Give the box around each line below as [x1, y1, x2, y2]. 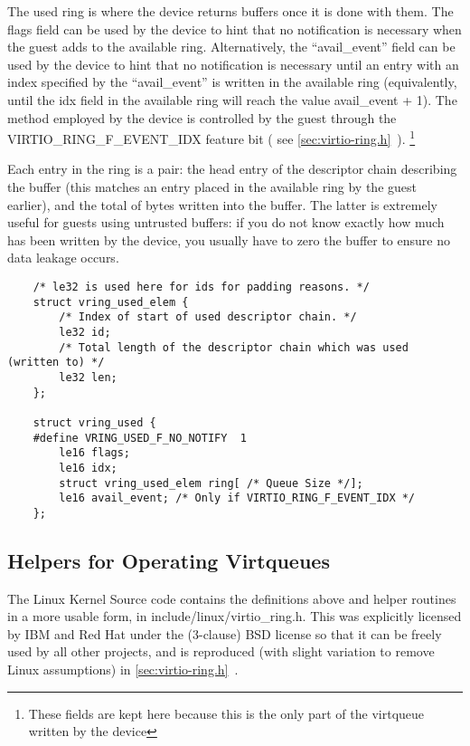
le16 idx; [59, 461, 117, 474]
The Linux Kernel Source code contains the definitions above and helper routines [7, 588, 456, 607]
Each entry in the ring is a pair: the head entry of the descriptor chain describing [7, 159, 457, 178]
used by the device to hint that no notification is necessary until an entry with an [7, 54, 459, 73]
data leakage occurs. [7, 248, 119, 267]
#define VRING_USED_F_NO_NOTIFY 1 [33, 431, 247, 445]
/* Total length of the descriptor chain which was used [59, 340, 409, 354]
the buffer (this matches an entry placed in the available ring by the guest [7, 177, 417, 196]
